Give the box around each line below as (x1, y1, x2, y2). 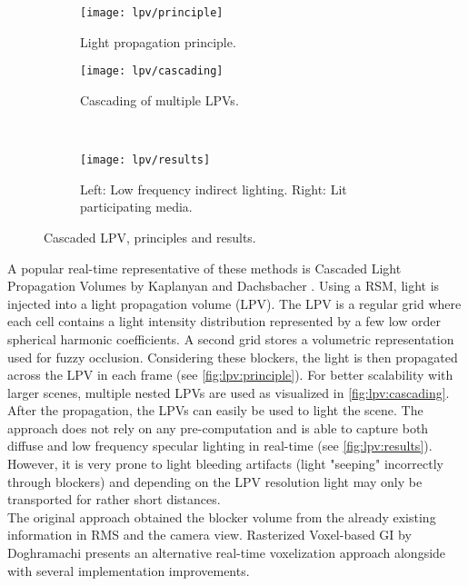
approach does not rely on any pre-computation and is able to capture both (7, 418, 429, 437)
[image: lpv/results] (80, 154, 211, 167)
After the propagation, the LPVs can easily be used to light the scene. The (7, 401, 423, 420)
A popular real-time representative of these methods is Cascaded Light (7, 258, 402, 277)
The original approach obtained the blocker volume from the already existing (7, 507, 436, 526)
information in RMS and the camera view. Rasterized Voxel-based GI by (7, 525, 412, 544)
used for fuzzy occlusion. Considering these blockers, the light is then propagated (7, 347, 458, 366)
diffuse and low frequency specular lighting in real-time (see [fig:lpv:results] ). (7, 436, 433, 455)
